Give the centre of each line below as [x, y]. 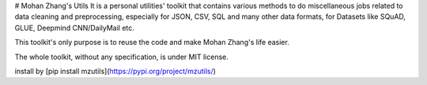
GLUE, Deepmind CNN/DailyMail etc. [74, 28]
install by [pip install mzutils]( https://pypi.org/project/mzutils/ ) [115, 71]
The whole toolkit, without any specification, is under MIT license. [121, 57]
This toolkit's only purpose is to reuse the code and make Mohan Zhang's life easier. [152, 42]
